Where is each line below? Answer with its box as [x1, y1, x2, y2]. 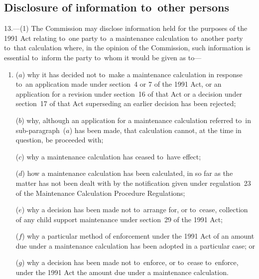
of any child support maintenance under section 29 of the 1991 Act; [15, 214, 223, 224]
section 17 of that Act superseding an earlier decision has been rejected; [15, 98, 236, 109]
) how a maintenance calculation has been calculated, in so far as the [22, 168, 233, 178]
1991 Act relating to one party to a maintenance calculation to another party [4, 32, 243, 43]
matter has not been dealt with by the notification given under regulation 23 [15, 177, 251, 188]
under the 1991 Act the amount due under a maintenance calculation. [15, 267, 229, 278]
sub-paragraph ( [15, 125, 66, 135]
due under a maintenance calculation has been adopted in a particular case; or [15, 240, 256, 251]
